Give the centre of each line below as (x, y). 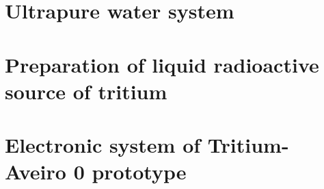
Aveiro (36, 172)
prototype (139, 172)
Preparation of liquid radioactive (162, 64)
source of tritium (86, 91)
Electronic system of (103, 145)
